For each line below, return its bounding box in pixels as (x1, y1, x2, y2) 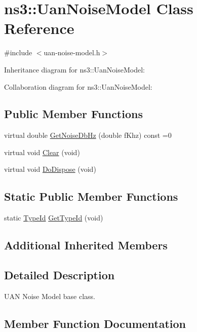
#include (4, 47, 32, 58)
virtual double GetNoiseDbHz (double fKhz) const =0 (4, 130, 172, 140)
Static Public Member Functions (4, 189, 178, 204)
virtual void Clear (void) (4, 146, 80, 157)
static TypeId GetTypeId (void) (4, 212, 103, 223)
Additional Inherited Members (4, 237, 168, 253)
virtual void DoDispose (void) (4, 164, 96, 174)
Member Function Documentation (4, 315, 186, 331)
